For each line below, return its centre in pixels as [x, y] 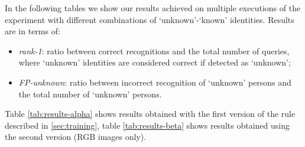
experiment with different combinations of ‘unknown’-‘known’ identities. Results [150, 19]
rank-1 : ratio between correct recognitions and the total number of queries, [154, 50]
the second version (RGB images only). [76, 137]
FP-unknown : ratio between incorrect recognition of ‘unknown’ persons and [155, 82]
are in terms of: [33, 31]
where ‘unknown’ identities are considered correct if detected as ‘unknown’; [155, 62]
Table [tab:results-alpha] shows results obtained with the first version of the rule [150, 114]
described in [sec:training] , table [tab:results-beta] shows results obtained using [147, 125]
